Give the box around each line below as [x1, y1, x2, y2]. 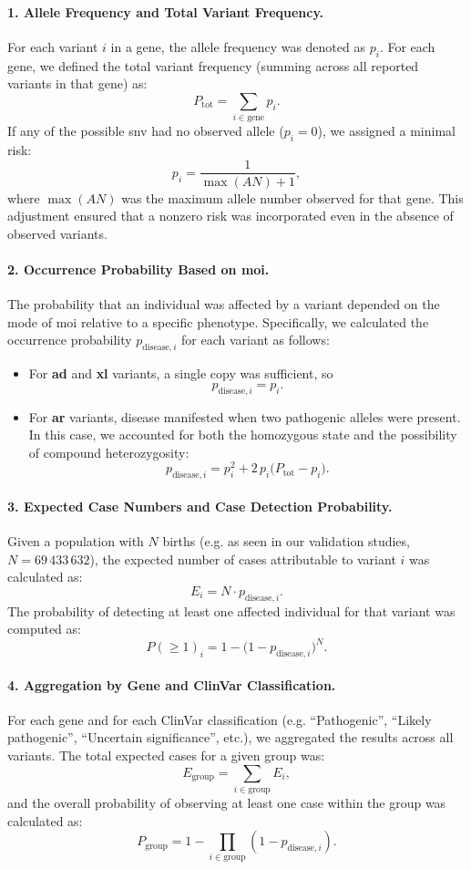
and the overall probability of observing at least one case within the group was [7, 792, 446, 812]
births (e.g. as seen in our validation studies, [162, 531, 410, 550]
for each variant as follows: [181, 330, 330, 349]
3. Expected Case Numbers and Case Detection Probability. [7, 496, 393, 515]
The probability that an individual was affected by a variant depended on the [7, 295, 440, 314]
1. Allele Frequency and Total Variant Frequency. [7, 2, 324, 21]
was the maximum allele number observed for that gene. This [121, 188, 464, 207]
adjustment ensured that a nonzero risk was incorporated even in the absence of [7, 206, 454, 225]
